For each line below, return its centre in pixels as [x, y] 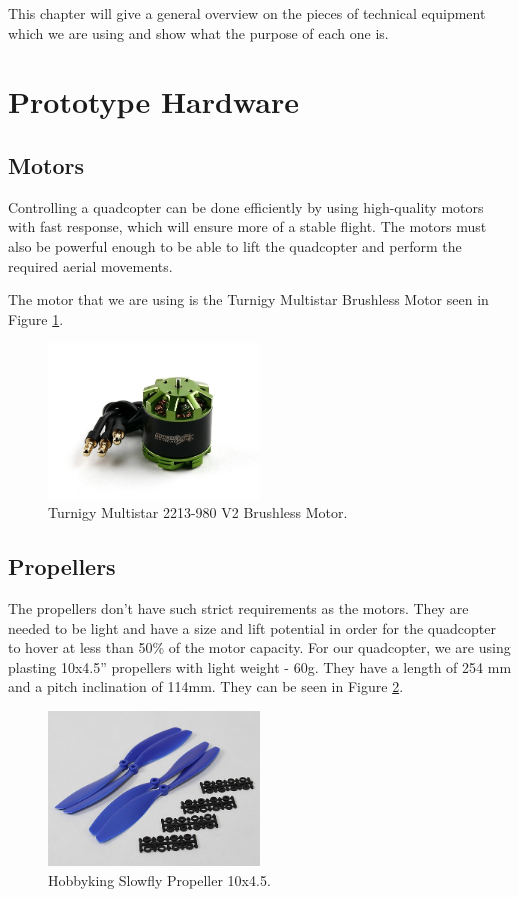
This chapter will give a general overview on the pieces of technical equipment [247, 13]
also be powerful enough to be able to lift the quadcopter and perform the [235, 245]
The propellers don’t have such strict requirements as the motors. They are [238, 608]
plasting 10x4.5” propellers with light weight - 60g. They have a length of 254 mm [260, 666]
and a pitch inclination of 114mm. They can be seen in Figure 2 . [206, 686]
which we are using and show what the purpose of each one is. [198, 32]
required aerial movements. [90, 265]
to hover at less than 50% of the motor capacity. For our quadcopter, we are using [259, 647]
